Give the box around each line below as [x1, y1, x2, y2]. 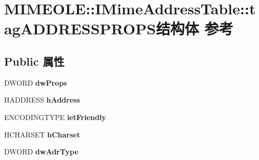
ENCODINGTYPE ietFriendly [4, 111, 106, 122]
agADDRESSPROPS [4, 18, 156, 39]
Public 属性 [4, 53, 65, 69]
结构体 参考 [155, 18, 233, 39]
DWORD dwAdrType [4, 146, 78, 157]
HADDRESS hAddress [4, 94, 80, 105]
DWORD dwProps [4, 77, 67, 88]
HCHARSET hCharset [4, 129, 80, 139]
